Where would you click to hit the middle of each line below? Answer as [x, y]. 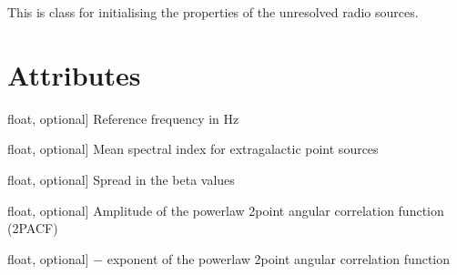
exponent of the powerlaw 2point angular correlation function [279, 258]
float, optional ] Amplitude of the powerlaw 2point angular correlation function [226, 210]
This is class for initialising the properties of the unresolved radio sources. [213, 12]
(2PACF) [33, 228]
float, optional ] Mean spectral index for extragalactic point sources [193, 149]
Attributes [74, 74]
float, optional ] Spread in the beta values [121, 179]
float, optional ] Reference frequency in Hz [123, 118]
